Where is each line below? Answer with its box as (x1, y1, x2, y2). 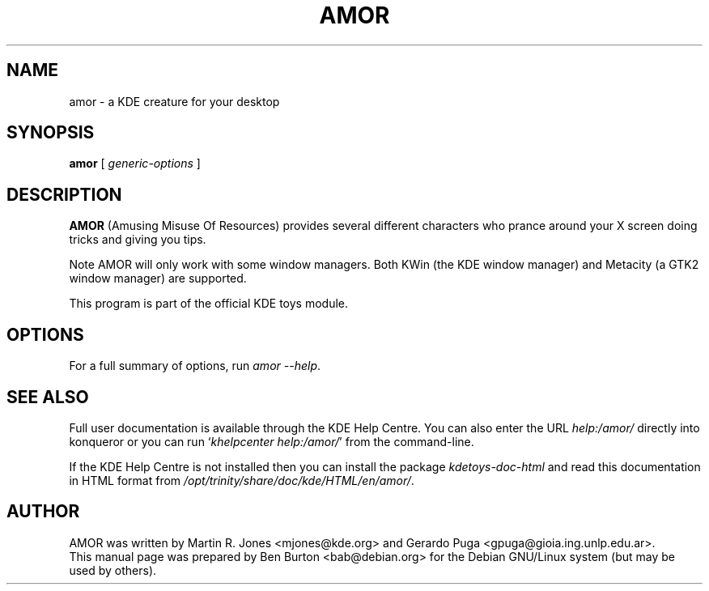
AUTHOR (6, 501, 80, 522)
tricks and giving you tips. (69, 232, 206, 247)
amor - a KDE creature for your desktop (69, 94, 280, 108)
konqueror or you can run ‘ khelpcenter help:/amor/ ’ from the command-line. (69, 434, 474, 449)
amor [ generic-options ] (69, 156, 201, 171)
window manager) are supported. (69, 271, 247, 286)
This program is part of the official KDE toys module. (69, 296, 349, 311)
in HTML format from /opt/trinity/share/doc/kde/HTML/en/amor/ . (69, 473, 414, 487)
